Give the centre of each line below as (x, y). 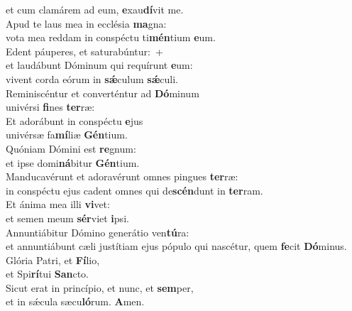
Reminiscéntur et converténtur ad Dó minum (103, 93)
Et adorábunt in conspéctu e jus (75, 120)
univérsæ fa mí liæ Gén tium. (67, 135)
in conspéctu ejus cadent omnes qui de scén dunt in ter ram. (134, 190)
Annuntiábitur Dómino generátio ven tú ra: (98, 232)
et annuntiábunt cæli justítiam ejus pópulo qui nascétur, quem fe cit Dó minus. (176, 246)
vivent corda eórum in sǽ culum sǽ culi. (92, 78)
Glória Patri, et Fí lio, (53, 260)
